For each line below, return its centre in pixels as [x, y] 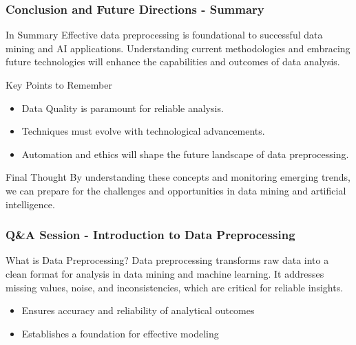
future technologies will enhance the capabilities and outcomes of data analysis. [173, 62]
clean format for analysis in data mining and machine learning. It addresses [165, 273]
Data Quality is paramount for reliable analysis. [123, 108]
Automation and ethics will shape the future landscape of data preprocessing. [185, 154]
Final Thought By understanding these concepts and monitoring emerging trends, [178, 177]
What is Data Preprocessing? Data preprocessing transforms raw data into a [167, 260]
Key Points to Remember [59, 85]
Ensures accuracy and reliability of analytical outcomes [138, 310]
